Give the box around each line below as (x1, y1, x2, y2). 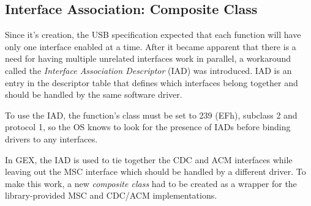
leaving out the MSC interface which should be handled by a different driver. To (5, 165, 306, 178)
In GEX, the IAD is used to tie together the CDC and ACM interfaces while (5, 153, 293, 166)
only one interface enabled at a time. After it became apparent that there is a (5, 40, 296, 53)
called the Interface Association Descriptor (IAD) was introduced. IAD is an (5, 64, 292, 76)
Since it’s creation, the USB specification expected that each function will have (5, 28, 301, 41)
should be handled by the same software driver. (5, 88, 182, 101)
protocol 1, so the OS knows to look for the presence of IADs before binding (5, 120, 291, 133)
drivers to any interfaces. (5, 132, 98, 145)
